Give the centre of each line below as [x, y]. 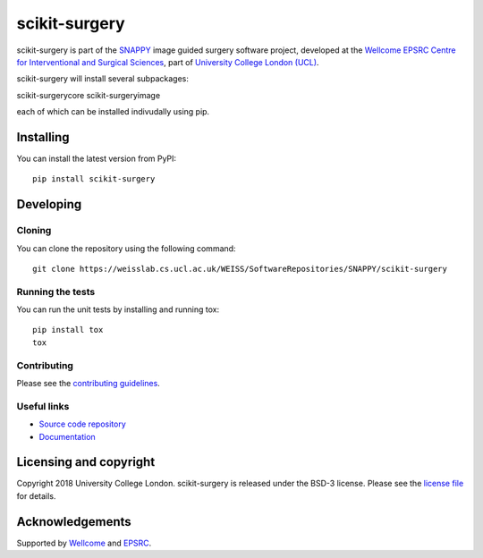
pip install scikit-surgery [94, 179]
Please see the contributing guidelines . [88, 384]
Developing [49, 204]
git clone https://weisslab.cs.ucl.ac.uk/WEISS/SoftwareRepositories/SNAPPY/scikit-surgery [240, 269]
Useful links [43, 406]
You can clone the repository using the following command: [126, 248]
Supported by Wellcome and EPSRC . [84, 543]
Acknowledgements [74, 522]
